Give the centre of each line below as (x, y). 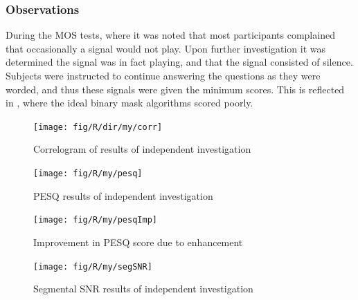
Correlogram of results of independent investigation (142, 149)
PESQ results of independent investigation (123, 195)
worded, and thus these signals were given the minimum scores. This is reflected (175, 89)
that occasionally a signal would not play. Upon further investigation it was (166, 48)
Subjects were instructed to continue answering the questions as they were (163, 75)
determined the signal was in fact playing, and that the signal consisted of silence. (179, 62)
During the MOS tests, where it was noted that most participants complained (170, 35)
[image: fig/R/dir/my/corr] (98, 127)
